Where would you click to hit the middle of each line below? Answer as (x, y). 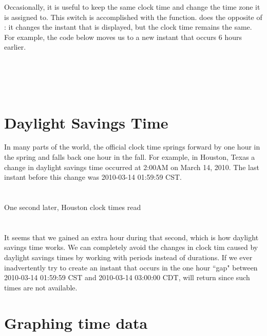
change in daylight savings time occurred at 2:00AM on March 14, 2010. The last (132, 167)
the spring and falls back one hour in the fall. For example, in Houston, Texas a (130, 157)
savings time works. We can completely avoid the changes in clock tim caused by (131, 247)
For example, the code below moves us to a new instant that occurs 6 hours (123, 37)
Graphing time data (76, 322)
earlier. (15, 47)
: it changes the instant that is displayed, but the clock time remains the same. (128, 27)
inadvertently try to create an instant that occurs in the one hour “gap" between (131, 267)
